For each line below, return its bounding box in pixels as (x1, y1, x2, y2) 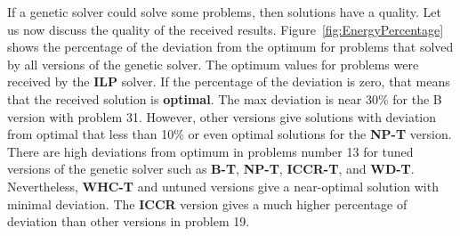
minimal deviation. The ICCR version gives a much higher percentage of (7, 194, 408, 213)
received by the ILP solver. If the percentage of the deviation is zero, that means (7, 72, 450, 91)
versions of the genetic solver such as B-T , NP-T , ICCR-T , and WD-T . (7, 159, 415, 178)
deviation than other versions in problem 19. (7, 212, 250, 231)
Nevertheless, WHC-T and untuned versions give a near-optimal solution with (7, 176, 439, 195)
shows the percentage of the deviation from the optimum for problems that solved (7, 37, 454, 56)
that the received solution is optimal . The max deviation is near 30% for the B (7, 89, 442, 108)
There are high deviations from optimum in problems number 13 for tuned (7, 142, 414, 160)
